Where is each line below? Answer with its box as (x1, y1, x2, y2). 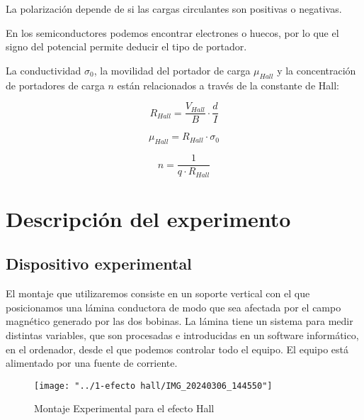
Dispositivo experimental (6, 253, 192, 275)
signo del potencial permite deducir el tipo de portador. (6, 39, 247, 54)
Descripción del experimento (6, 204, 291, 233)
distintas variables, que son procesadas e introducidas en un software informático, (6, 327, 359, 342)
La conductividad (6, 62, 81, 77)
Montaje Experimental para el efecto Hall (34, 401, 215, 416)
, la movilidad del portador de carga (93, 62, 251, 77)
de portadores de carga (6, 77, 105, 92)
